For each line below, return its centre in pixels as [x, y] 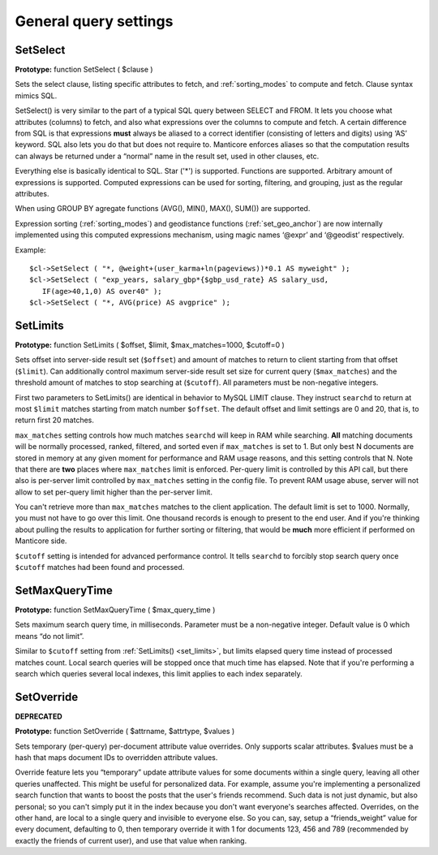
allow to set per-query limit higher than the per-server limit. [114, 492]
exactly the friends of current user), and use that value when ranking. [131, 840]
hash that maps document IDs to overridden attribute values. [116, 757]
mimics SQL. [36, 95]
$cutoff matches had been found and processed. [100, 568]
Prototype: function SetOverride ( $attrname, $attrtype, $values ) [125, 732]
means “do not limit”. [49, 636]
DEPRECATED [39, 716]
